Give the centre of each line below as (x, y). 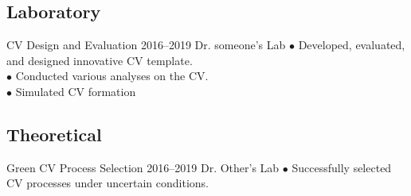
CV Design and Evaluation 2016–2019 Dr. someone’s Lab (146, 45)
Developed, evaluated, (352, 45)
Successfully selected (342, 167)
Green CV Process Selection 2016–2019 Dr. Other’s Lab (143, 167)
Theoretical (54, 134)
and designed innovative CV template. (100, 60)
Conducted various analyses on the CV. (112, 76)
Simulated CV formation (76, 91)
